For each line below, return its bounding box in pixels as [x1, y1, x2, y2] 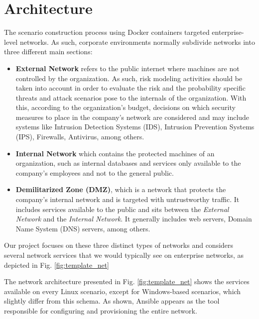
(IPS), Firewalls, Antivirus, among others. [15, 131, 144, 142]
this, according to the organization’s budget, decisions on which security [15, 102, 236, 112]
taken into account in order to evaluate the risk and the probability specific [15, 83, 246, 93]
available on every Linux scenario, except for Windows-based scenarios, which [4, 286, 241, 296]
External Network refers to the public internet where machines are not [15, 63, 240, 73]
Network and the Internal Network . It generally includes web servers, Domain [15, 213, 252, 224]
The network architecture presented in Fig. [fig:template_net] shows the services [4, 276, 250, 287]
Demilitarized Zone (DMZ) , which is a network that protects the [15, 184, 226, 195]
